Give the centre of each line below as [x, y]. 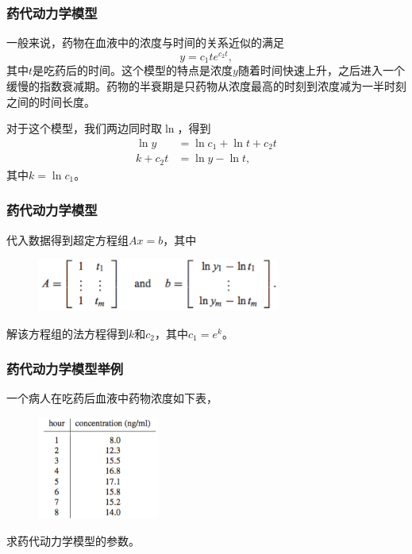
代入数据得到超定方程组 [67, 239]
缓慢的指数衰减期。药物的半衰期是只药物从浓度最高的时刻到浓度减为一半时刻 [206, 85]
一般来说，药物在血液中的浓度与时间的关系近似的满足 [145, 42]
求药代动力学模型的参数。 [73, 540]
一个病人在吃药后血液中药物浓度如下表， [112, 398]
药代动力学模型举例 [65, 369]
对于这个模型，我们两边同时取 [84, 128]
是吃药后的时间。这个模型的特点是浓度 [133, 70]
